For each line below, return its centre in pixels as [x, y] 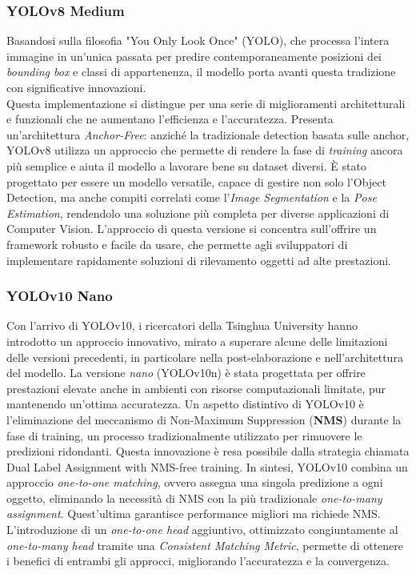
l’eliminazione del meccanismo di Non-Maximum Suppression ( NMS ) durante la [204, 419]
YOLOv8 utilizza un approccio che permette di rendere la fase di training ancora [205, 150]
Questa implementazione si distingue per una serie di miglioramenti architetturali [206, 103]
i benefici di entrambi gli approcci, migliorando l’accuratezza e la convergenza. [198, 561]
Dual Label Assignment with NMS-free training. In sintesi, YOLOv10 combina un [207, 466]
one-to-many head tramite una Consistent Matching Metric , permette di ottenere [205, 545]
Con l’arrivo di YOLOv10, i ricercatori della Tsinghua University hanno [182, 325]
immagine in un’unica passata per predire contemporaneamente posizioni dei [194, 56]
